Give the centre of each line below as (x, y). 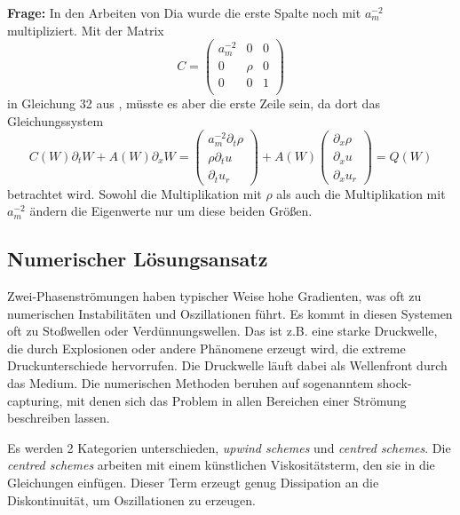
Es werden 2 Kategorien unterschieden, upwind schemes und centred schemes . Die (229, 447)
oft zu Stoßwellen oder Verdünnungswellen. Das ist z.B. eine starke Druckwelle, (222, 331)
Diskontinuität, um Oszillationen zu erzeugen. (132, 499)
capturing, (35, 400)
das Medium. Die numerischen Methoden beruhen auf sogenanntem (190, 383)
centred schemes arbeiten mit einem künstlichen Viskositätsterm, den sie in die (221, 465)
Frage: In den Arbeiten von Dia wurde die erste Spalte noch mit (184, 12)
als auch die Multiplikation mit (361, 193)
